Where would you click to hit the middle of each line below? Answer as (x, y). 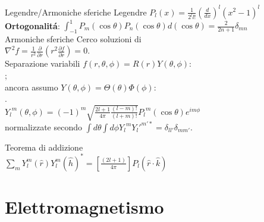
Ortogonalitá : (32, 25)
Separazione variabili (43, 63)
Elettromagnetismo (84, 207)
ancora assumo (32, 87)
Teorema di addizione (44, 147)
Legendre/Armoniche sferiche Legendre (76, 12)
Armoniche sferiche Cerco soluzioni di (73, 38)
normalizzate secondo (43, 126)
